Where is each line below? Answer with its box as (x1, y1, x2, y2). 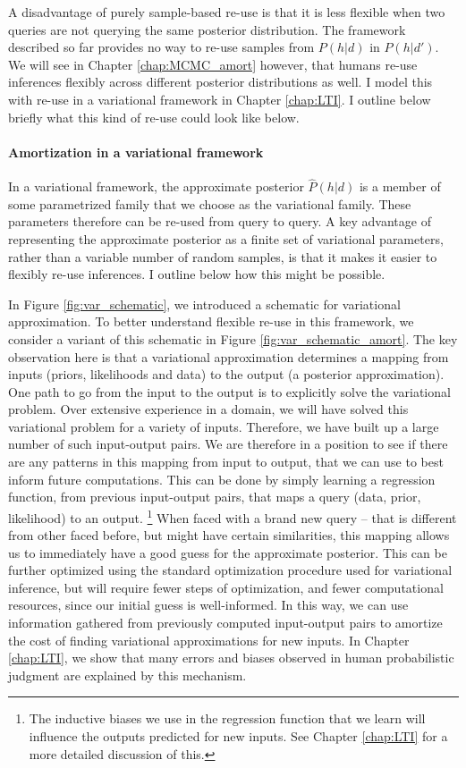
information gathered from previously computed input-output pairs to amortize (8, 613, 443, 632)
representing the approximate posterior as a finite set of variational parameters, (8, 229, 444, 248)
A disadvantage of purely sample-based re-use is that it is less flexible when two (8, 3, 445, 21)
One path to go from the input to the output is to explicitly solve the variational (8, 382, 451, 401)
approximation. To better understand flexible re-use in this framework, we (8, 312, 414, 331)
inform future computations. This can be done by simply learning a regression (8, 469, 436, 488)
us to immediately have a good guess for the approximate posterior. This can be (8, 543, 447, 561)
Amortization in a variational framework (8, 142, 264, 161)
